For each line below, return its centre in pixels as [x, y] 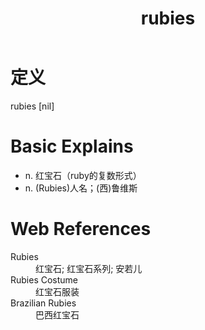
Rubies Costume [44, 279]
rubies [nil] [32, 106]
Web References [81, 229]
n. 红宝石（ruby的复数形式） [83, 175]
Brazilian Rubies [43, 303]
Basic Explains [72, 146]
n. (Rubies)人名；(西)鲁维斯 [81, 188]
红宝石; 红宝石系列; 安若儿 [89, 268]
